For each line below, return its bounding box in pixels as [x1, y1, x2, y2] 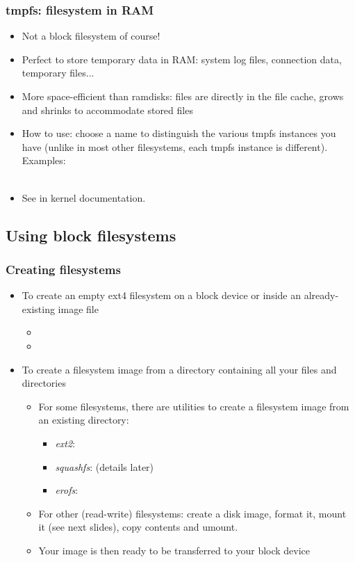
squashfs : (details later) [55, 459, 154, 474]
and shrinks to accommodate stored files [22, 102, 193, 117]
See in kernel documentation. [22, 190, 146, 204]
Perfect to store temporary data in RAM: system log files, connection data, [22, 51, 342, 66]
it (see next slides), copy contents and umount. [38, 520, 238, 534]
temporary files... [22, 65, 94, 80]
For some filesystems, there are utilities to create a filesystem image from [38, 399, 349, 413]
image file [58, 301, 99, 316]
